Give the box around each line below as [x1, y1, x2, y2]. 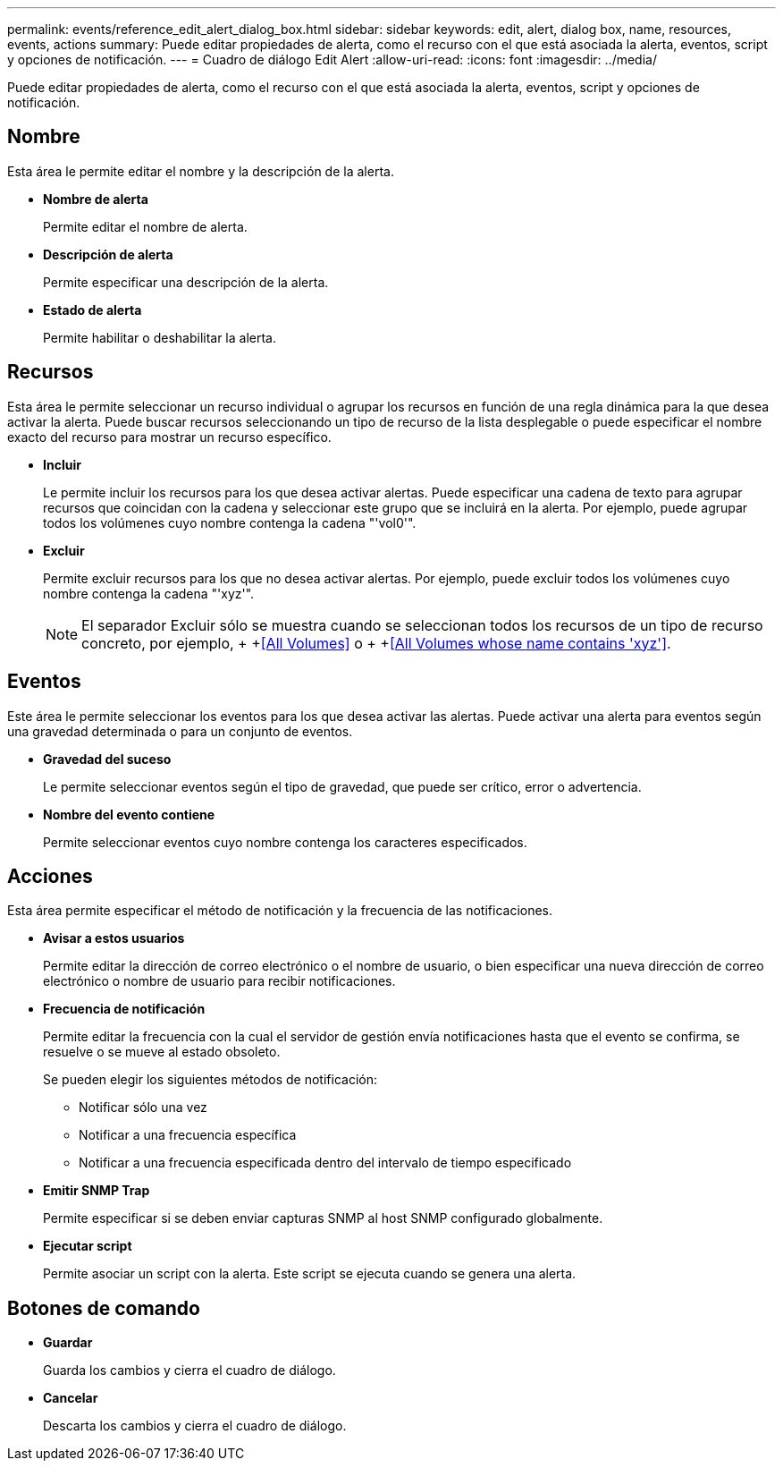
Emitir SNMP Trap [43, 1183, 150, 1199]
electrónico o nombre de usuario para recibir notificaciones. [43, 973, 396, 989]
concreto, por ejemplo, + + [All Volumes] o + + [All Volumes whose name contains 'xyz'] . [81, 633, 671, 652]
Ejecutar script [43, 1238, 132, 1254]
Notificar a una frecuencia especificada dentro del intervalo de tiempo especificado [79, 1155, 572, 1171]
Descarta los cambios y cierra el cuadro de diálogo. [43, 1418, 347, 1434]
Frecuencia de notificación [43, 1001, 206, 1017]
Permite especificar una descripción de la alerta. [43, 274, 329, 290]
